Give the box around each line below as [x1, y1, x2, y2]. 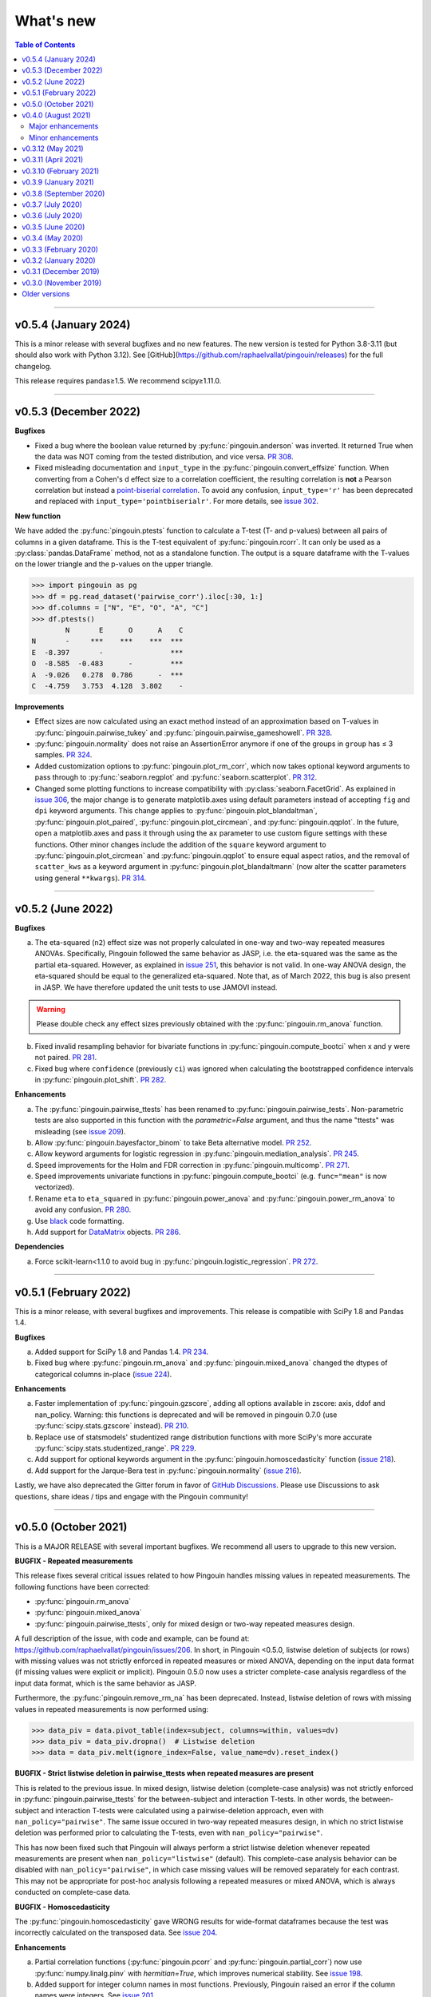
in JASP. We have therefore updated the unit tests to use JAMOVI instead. [34, 983, 278, 992]
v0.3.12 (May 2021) [22, 144, 84, 153]
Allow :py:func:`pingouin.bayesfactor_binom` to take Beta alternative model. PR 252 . [34, 1137, 312, 1147]
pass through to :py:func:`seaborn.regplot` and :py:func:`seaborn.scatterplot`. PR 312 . [34, 772, 318, 782]
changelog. [14, 361, 52, 371]
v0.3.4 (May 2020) [22, 233, 84, 243]
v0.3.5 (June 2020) [22, 222, 85, 232]
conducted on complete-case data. [14, 1888, 131, 1897]
